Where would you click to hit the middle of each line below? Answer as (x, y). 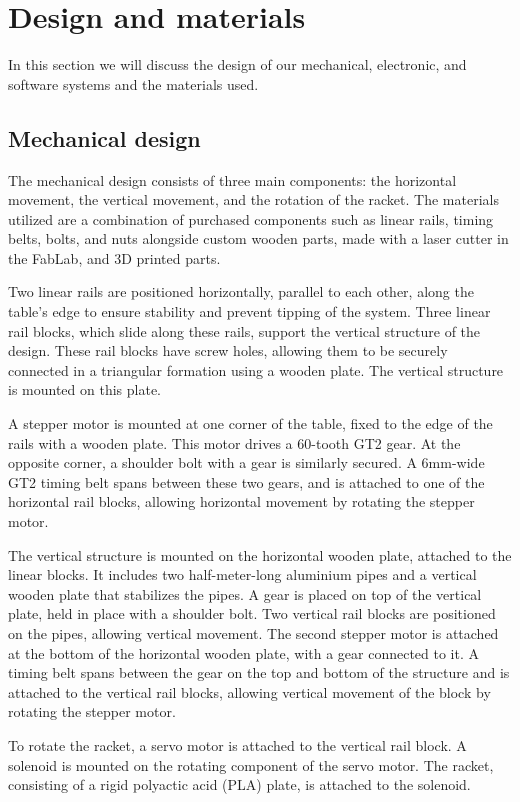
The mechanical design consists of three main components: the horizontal (232, 179)
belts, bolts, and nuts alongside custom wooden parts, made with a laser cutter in (258, 238)
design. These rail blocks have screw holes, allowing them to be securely (228, 350)
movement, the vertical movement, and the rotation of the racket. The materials (253, 199)
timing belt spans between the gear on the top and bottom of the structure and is (259, 672)
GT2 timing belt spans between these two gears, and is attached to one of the (246, 481)
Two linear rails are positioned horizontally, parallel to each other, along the (241, 291)
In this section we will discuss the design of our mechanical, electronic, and (237, 64)
